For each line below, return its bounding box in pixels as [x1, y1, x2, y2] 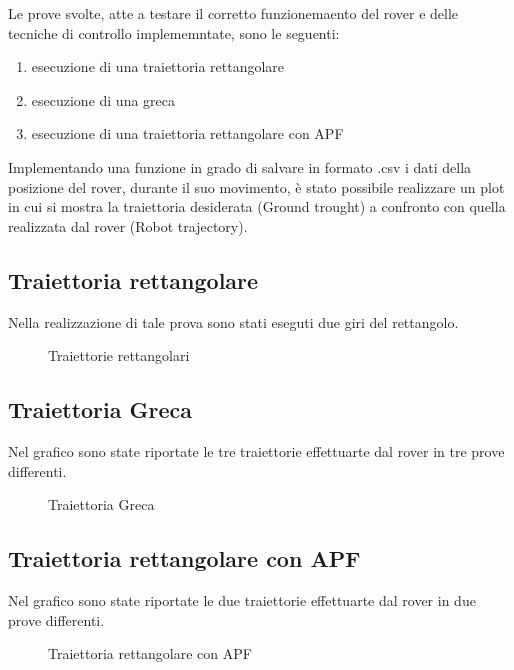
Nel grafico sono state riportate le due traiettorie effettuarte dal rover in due [8, 589, 476, 610]
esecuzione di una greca [31, 89, 176, 110]
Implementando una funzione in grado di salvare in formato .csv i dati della [8, 156, 472, 177]
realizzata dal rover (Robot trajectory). [8, 215, 248, 236]
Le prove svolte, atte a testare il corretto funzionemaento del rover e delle [8, 3, 459, 23]
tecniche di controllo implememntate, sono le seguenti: [8, 22, 340, 43]
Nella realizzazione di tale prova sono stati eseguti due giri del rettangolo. [8, 311, 459, 332]
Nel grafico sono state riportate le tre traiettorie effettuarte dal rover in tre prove [8, 440, 505, 461]
